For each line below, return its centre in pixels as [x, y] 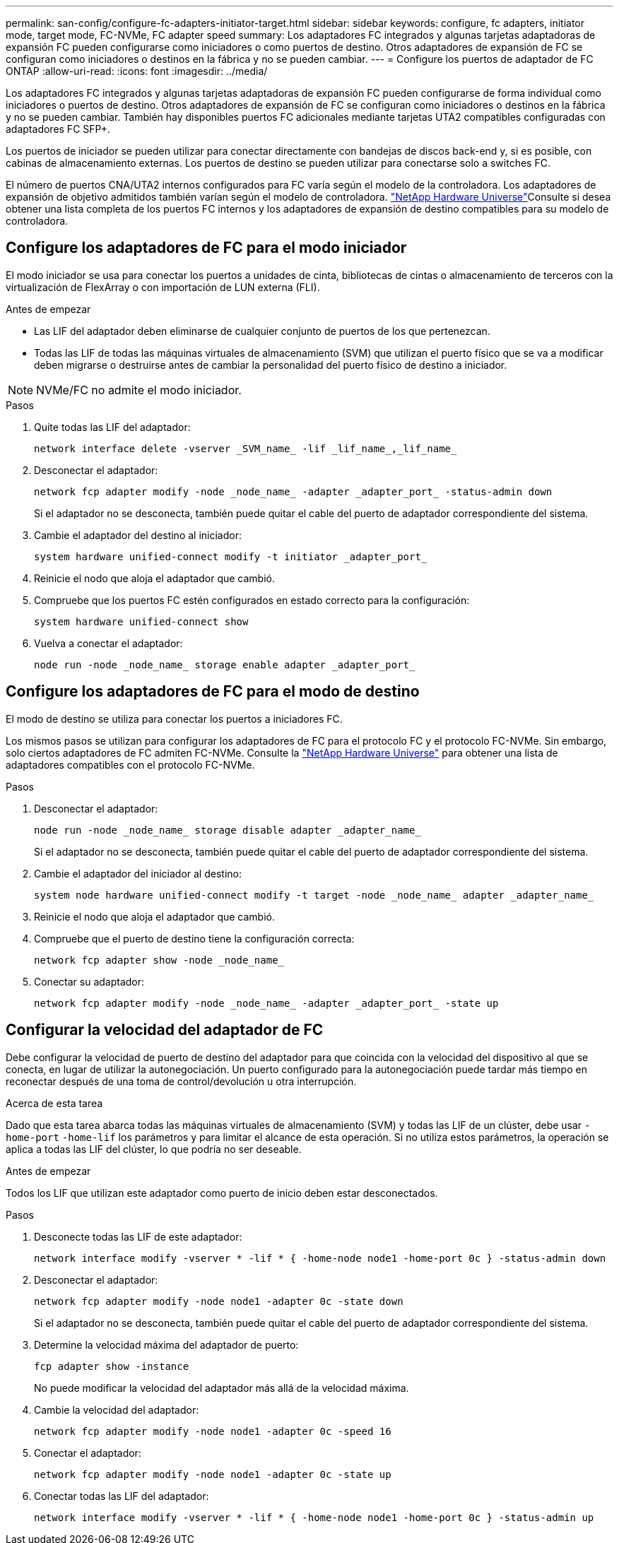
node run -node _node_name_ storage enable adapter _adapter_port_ [225, 664]
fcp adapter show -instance [112, 1366]
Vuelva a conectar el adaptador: [108, 643]
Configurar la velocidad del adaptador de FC [165, 1030]
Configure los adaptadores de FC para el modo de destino [213, 692]
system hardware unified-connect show [141, 621]
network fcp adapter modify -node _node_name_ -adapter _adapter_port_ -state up [266, 1003]
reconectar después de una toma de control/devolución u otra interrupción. [181, 1081]
